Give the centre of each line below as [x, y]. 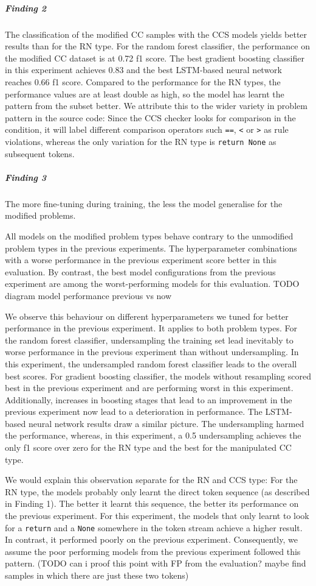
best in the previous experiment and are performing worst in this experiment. [149, 388]
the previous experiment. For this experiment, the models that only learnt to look [157, 516]
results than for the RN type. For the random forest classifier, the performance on [157, 46]
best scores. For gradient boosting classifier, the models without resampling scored [158, 376]
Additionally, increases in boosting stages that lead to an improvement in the [149, 399]
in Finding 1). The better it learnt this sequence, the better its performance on [152, 503]
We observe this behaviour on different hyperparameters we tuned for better [147, 316]
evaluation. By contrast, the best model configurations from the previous [140, 271]
